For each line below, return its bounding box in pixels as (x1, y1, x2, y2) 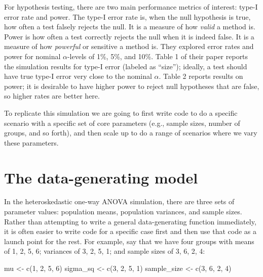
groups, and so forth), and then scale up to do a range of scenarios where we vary (4, 127, 257, 138)
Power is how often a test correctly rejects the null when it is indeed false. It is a (4, 31, 254, 41)
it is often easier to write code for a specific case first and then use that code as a (4, 226, 257, 237)
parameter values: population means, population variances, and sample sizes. (4, 206, 242, 217)
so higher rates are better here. (4, 90, 100, 101)
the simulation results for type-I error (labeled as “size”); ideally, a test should (4, 61, 247, 71)
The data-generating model (4, 167, 198, 188)
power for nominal (4, 51, 61, 61)
